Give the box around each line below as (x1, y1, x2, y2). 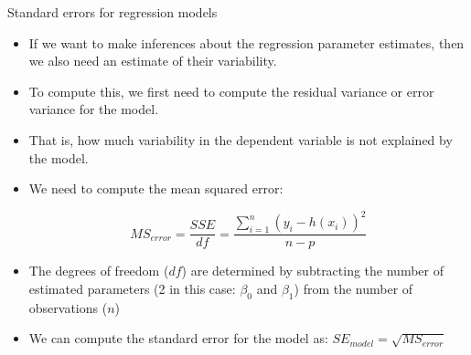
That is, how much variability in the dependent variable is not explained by (28, 130, 453, 149)
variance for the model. (28, 99, 159, 119)
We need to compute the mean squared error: (28, 179, 284, 198)
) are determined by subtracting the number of (181, 261, 444, 280)
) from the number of (294, 278, 413, 298)
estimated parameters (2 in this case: (28, 278, 236, 298)
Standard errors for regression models (7, 3, 218, 21)
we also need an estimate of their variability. (28, 51, 277, 70)
